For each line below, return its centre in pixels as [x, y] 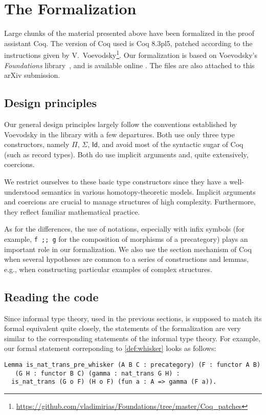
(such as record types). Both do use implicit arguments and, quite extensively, [126, 154]
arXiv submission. [32, 75]
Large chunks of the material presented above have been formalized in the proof [129, 33]
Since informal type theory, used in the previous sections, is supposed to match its [133, 318]
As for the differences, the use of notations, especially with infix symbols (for [125, 229]
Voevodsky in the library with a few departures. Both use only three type [119, 134]
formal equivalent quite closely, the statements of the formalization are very [123, 328]
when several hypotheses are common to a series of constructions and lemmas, [127, 259]
